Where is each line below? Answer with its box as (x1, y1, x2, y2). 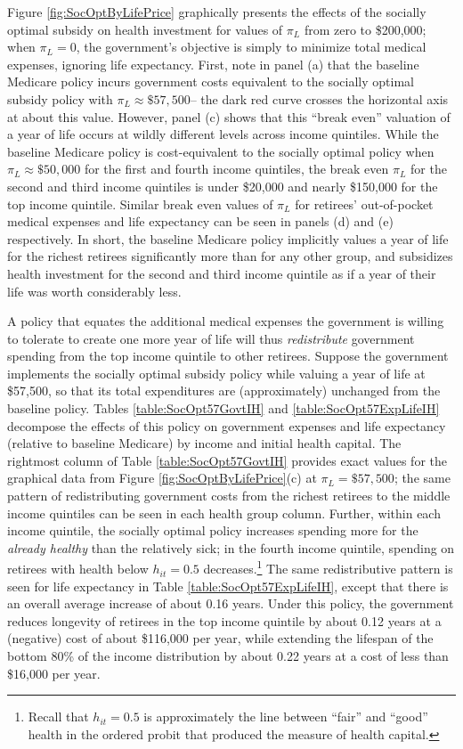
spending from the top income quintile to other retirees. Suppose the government (7, 346, 449, 365)
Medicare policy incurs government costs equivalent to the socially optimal (7, 72, 414, 91)
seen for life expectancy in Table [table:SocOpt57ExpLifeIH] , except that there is (7, 576, 449, 595)
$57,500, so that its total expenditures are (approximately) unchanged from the (7, 381, 441, 400)
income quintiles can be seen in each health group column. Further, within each (7, 503, 441, 522)
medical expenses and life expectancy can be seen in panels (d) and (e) (7, 212, 394, 231)
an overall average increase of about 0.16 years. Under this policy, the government (7, 594, 454, 613)
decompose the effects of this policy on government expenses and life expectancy (7, 416, 446, 435)
